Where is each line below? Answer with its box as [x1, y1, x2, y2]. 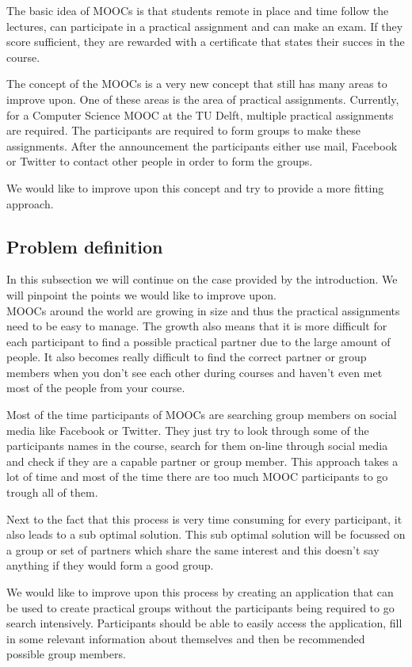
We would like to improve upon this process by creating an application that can [6, 584, 394, 600]
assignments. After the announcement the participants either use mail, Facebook [6, 137, 398, 154]
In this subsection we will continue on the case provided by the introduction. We [6, 271, 398, 288]
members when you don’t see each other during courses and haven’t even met [6, 364, 383, 380]
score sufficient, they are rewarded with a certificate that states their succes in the [6, 33, 405, 50]
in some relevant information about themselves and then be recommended [6, 630, 365, 646]
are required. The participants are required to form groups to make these [6, 122, 361, 139]
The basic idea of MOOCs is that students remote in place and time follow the [6, 2, 389, 18]
